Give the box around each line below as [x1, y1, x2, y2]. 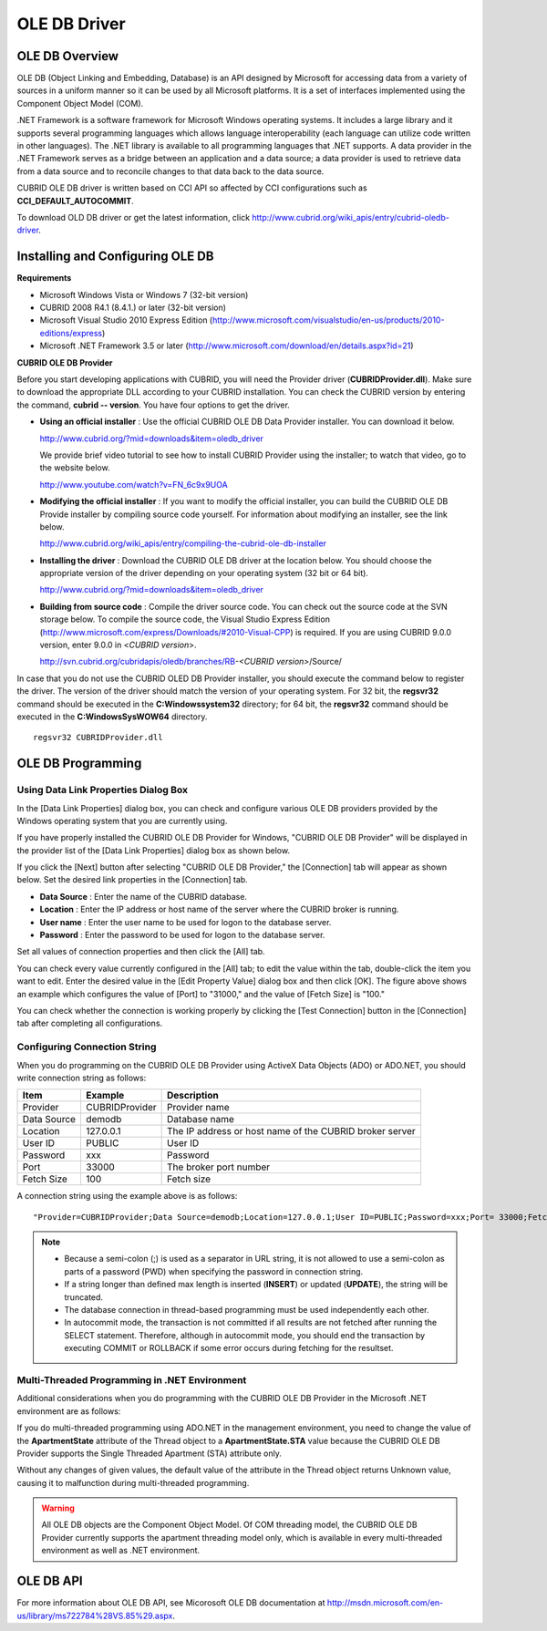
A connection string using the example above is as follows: [16, 1191, 238, 1202]
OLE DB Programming [16, 756, 142, 771]
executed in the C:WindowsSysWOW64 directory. [16, 711, 208, 722]
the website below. [39, 462, 110, 473]
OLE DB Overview [16, 48, 119, 64]
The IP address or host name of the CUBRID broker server [167, 1125, 417, 1138]
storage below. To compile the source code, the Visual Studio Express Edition [39, 614, 330, 625]
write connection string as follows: [16, 1072, 147, 1083]
